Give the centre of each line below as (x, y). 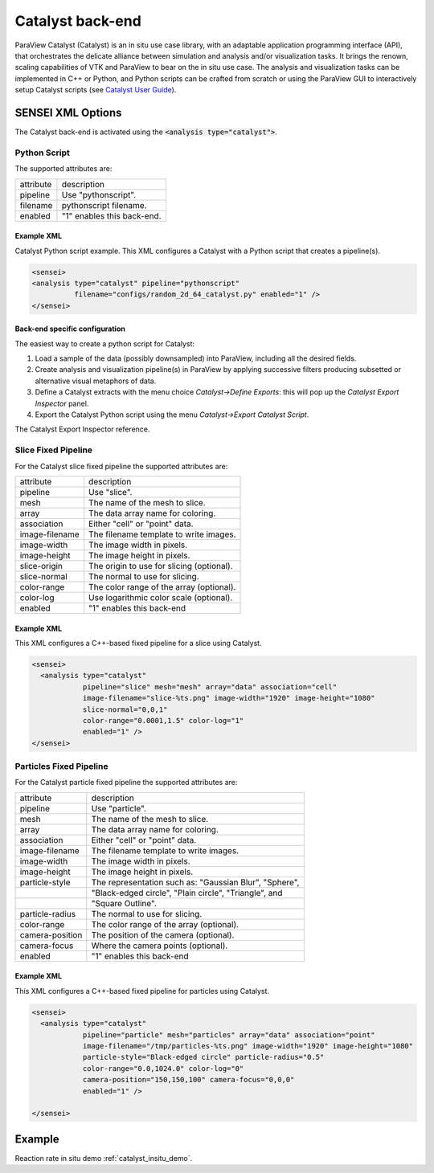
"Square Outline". (124, 903)
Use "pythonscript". (99, 194)
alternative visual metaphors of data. (96, 381)
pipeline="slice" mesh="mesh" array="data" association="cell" (210, 687)
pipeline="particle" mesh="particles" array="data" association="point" (229, 1035)
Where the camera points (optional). (160, 946)
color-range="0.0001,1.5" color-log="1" (163, 720)
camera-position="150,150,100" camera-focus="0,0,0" (188, 1080)
